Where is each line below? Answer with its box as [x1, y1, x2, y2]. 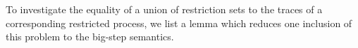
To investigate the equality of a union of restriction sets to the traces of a [6, 2, 323, 16]
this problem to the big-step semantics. [6, 29, 174, 44]
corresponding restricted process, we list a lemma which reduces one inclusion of [6, 15, 352, 30]
